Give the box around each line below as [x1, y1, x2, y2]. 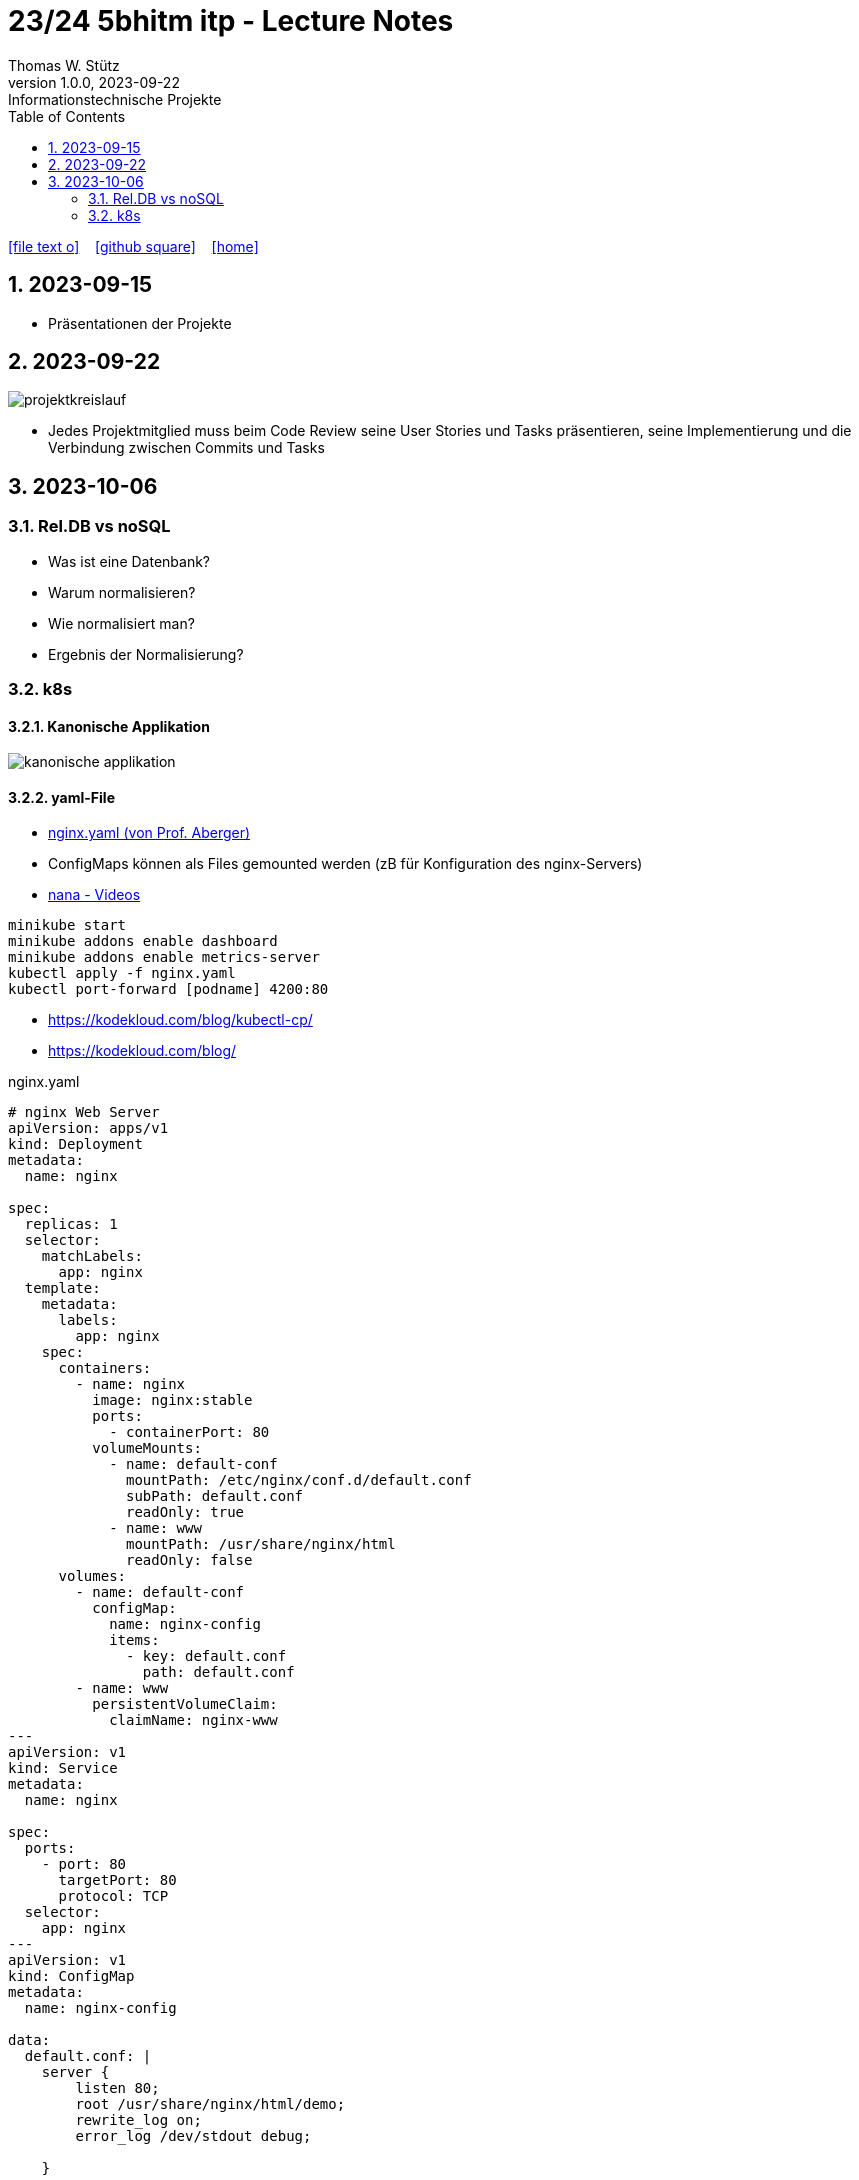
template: [24, 1280, 101, 1297]
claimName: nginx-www [109, 1712, 278, 1729]
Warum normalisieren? [48, 583, 196, 601]
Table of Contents [8, 107, 126, 125]
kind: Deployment [8, 1136, 143, 1153]
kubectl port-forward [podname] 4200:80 [8, 981, 329, 998]
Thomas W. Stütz [8, 56, 120, 74]
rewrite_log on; [75, 2112, 202, 2129]
